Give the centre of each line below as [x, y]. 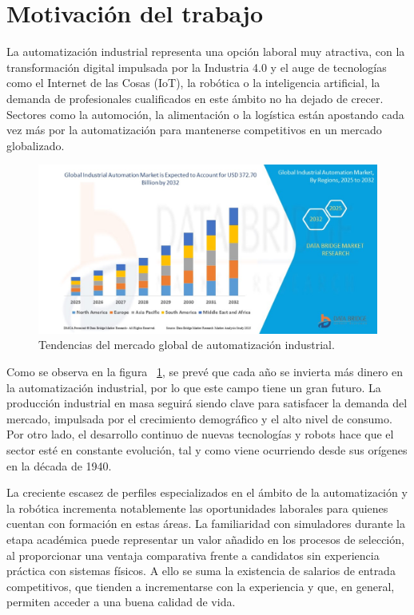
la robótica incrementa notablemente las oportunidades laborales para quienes [197, 508]
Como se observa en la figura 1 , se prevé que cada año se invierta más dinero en [205, 372]
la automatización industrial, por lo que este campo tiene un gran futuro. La [194, 387]
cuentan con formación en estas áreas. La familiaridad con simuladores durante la [206, 524]
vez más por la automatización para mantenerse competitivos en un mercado [194, 130]
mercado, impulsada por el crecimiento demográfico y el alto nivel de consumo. [199, 418]
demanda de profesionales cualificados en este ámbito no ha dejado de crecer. [195, 98]
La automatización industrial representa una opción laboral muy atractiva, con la [206, 52]
